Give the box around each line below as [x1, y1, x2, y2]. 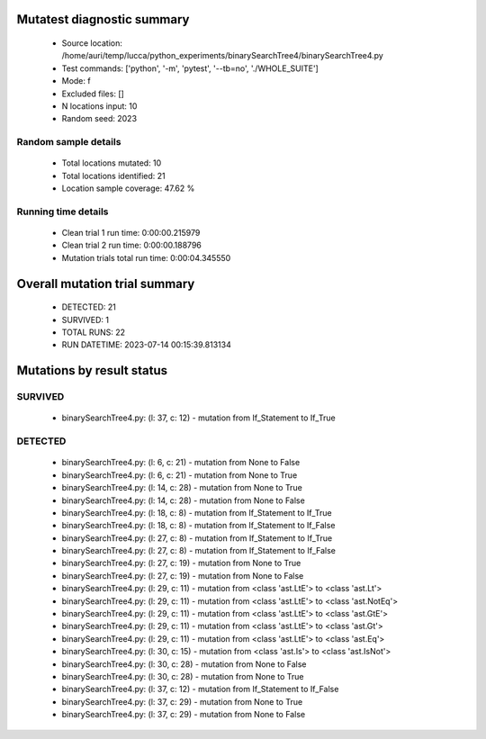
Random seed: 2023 [61, 113, 138, 124]
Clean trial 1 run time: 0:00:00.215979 [61, 228, 201, 239]
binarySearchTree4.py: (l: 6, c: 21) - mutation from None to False [61, 457, 301, 468]
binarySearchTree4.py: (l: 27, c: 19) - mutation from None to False [61, 570, 304, 581]
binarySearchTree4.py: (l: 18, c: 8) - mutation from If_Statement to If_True [61, 507, 332, 518]
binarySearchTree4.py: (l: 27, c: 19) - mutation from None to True [61, 558, 301, 569]
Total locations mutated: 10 [61, 158, 162, 168]
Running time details [16, 205, 109, 218]
